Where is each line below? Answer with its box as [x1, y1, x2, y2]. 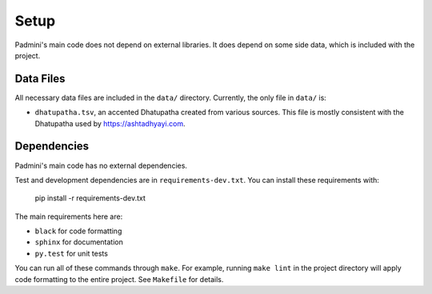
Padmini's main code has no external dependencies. [14, 161, 188, 170]
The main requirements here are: [14, 212, 123, 221]
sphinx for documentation [34, 237, 123, 247]
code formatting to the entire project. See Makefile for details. [14, 274, 224, 284]
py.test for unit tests [34, 248, 108, 258]
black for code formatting [34, 226, 122, 236]
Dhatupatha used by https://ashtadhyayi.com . [34, 118, 186, 128]
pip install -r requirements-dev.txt [34, 193, 146, 203]
